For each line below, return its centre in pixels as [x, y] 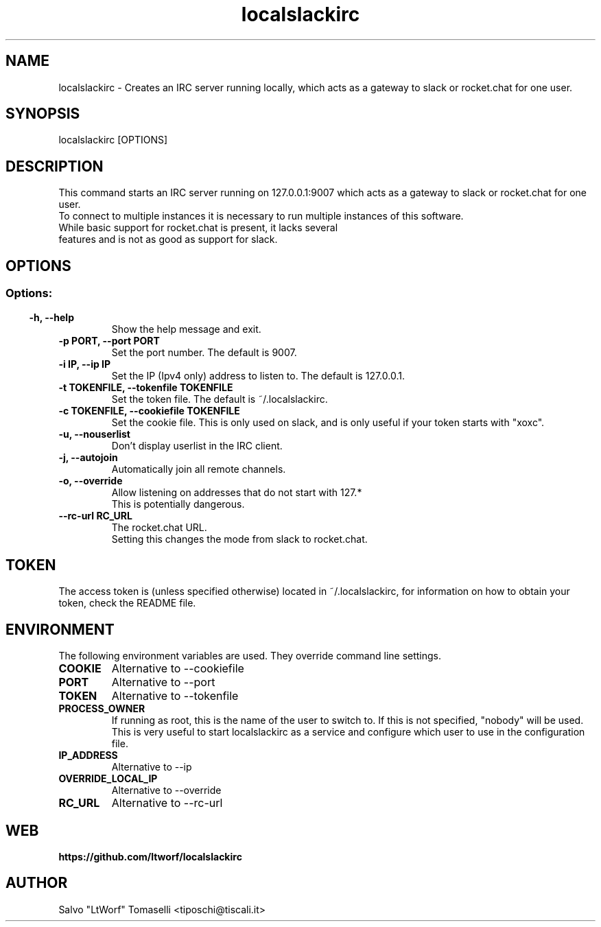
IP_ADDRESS [88, 755]
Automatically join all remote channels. [199, 469]
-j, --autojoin [88, 457]
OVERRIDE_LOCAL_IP [108, 779]
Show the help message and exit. [186, 329]
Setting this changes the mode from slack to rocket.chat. [239, 539]
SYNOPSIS [43, 114]
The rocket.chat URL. [159, 527]
